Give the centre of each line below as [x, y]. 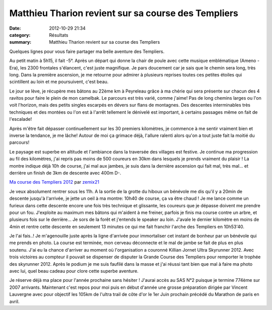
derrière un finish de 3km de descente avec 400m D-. [65, 173]
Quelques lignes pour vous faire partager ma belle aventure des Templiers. [87, 51]
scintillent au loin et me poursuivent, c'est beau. [59, 82]
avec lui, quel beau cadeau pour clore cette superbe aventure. [74, 271]
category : [20, 35]
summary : [20, 42]
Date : [15, 28]
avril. [14, 301]
